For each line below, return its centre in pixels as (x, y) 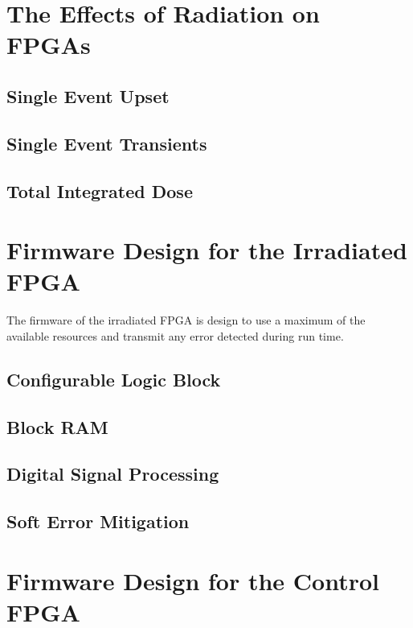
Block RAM (57, 426)
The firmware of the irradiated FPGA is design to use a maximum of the (186, 320)
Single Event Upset (88, 95)
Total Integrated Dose (100, 190)
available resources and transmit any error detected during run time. (175, 335)
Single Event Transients (107, 143)
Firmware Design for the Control (193, 580)
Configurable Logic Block (114, 379)
